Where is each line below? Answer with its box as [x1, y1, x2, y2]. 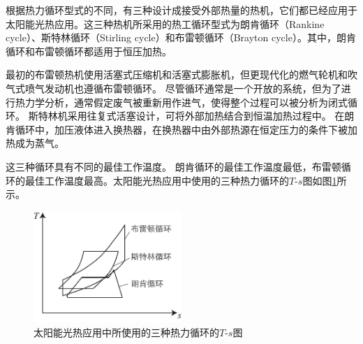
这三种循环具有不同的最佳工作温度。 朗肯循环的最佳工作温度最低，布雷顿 [6, 159, 341, 173]
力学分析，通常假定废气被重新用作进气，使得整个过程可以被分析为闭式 [24, 94, 348, 109]
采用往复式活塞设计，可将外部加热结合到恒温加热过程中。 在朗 [67, 108, 355, 123]
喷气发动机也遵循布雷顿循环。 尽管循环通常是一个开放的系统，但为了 [24, 80, 341, 95]
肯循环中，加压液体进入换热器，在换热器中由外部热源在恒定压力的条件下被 [6, 122, 348, 136]
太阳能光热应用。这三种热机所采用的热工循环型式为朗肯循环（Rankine [6, 16, 325, 31]
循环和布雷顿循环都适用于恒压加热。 [6, 43, 172, 58]
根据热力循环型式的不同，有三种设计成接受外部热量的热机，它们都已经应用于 [6, 3, 357, 17]
